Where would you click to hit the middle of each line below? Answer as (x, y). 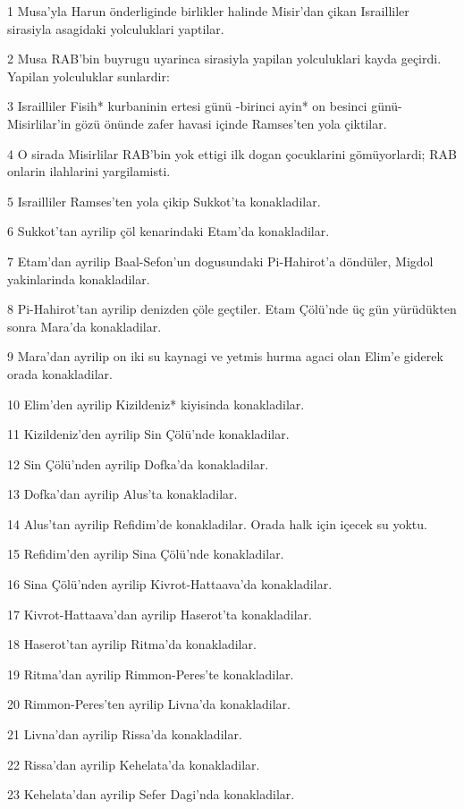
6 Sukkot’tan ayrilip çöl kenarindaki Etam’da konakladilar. (169, 231)
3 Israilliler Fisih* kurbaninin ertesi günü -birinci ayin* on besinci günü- (205, 106)
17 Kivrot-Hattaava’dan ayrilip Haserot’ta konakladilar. (160, 614)
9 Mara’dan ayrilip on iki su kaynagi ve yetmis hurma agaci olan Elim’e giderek (225, 356)
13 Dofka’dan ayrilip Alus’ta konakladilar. (122, 494)
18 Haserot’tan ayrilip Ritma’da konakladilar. (132, 644)
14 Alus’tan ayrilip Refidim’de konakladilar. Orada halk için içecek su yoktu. (217, 523)
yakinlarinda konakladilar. (79, 278)
